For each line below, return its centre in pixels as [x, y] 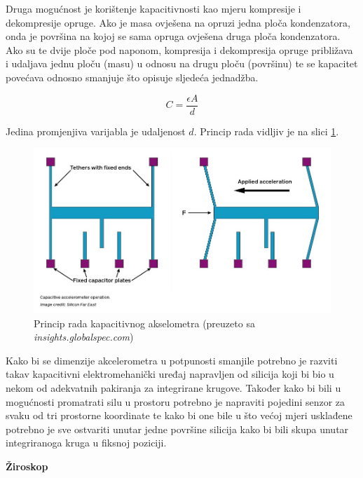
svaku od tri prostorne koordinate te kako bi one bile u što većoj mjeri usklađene [179, 415]
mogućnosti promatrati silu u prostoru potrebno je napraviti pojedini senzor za [176, 401]
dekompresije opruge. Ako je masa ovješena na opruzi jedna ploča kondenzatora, [178, 22]
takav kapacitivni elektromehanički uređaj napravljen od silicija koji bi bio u [170, 374]
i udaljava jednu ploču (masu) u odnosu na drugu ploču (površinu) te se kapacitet [182, 63]
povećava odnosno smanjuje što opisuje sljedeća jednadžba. [132, 77]
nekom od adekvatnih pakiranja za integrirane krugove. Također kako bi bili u [173, 387]
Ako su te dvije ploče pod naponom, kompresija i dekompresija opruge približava [179, 49]
